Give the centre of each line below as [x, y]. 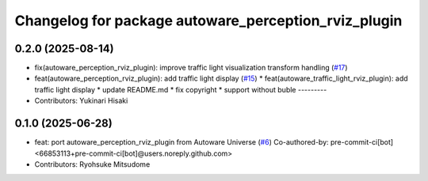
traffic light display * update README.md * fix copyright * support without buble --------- [181, 89]
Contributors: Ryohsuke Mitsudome [92, 164]
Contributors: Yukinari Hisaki [81, 101]
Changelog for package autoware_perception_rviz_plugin [208, 21]
